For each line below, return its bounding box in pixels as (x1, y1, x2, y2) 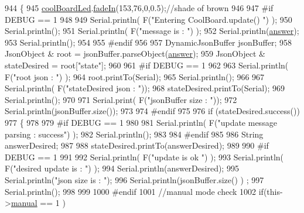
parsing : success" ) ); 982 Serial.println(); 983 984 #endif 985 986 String (5, 128, 264, 140)
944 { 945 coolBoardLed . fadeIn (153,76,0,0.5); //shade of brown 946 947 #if (5, 2, 274, 13)
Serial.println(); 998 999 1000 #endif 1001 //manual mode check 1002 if (5, 185, 264, 197)
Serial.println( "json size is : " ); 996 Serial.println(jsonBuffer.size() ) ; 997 (5, 173, 264, 185)
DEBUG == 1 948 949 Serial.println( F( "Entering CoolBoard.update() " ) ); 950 (5, 13, 292, 25)
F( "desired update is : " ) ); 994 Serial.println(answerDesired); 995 (5, 162, 239, 174)
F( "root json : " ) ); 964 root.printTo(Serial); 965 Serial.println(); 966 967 (5, 70, 265, 83)
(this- (263, 185, 283, 197)
